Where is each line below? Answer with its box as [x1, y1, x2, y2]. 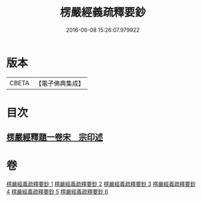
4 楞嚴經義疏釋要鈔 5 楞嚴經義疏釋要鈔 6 [6, 188, 108, 195]
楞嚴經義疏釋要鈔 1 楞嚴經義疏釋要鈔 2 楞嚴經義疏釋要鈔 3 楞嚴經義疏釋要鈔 [6, 180, 196, 188]
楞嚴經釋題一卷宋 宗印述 [6, 132, 103, 143]
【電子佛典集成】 [35, 79, 84, 88]
